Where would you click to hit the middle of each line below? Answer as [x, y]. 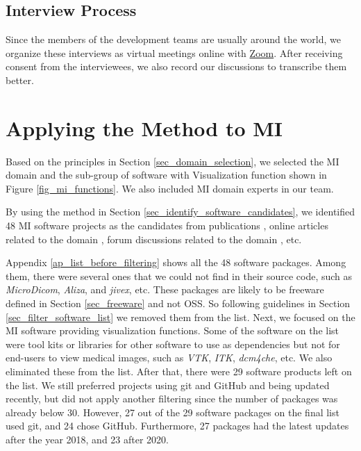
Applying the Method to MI [144, 128]
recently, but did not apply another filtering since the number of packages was [172, 399]
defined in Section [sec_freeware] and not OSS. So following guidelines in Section [178, 303]
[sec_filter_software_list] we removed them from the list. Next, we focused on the [180, 317]
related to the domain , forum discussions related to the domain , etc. [154, 239]
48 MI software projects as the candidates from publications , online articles [167, 225]
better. [20, 80]
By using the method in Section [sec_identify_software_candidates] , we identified [180, 212]
